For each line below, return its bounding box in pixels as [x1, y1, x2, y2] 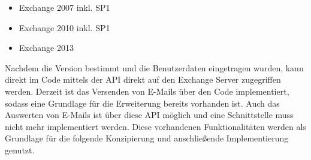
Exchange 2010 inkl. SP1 [19, 21, 110, 34]
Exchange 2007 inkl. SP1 [19, 1, 110, 13]
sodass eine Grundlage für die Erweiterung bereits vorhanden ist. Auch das [5, 96, 280, 109]
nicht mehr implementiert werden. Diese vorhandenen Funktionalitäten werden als [5, 120, 306, 132]
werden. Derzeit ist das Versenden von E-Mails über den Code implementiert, [5, 84, 289, 97]
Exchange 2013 [19, 41, 74, 54]
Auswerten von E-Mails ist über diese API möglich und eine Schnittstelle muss [5, 108, 294, 121]
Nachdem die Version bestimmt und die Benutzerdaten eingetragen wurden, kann [5, 61, 304, 74]
